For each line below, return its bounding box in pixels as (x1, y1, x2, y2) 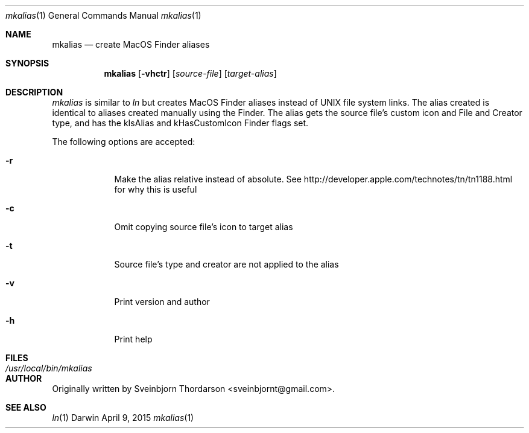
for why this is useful (114, 184, 197, 194)
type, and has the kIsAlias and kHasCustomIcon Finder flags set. (52, 118, 309, 128)
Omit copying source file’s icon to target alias (114, 222, 293, 232)
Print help (114, 334, 153, 344)
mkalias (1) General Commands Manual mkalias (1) (5, 10, 201, 21)
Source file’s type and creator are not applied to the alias (114, 259, 339, 269)
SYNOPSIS (5, 58, 49, 68)
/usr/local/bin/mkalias (5, 363, 92, 373)
